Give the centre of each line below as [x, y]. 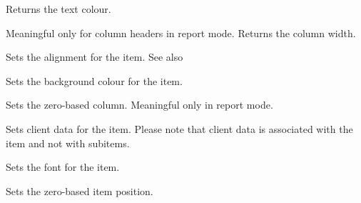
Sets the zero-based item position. [80, 190]
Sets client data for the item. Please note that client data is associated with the [179, 128]
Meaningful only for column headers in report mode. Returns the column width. [181, 33]
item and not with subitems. [68, 143]
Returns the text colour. [59, 9]
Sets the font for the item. [63, 167]
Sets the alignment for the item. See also [95, 57]
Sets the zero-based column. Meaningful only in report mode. [139, 105]
